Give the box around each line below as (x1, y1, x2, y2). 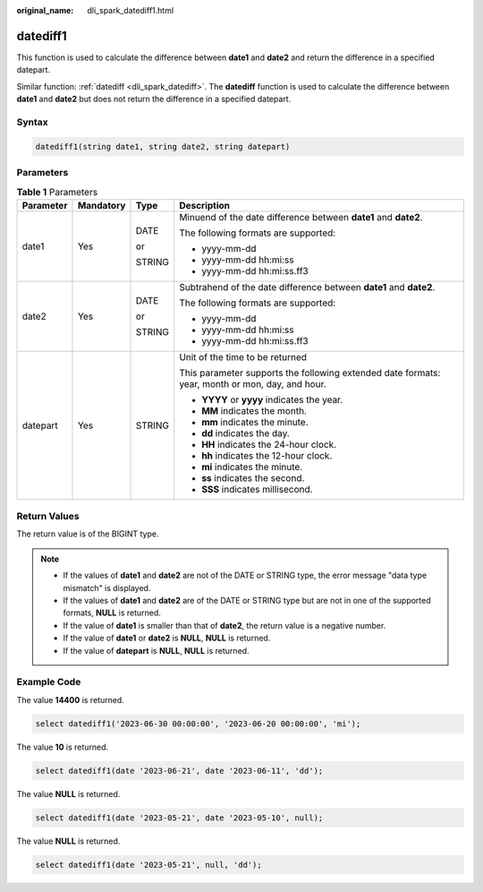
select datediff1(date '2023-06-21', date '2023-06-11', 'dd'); (35, 766, 324, 776)
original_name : (16, 5, 74, 15)
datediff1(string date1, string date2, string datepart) (35, 142, 291, 151)
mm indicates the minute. (201, 416, 309, 428)
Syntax (16, 116, 48, 128)
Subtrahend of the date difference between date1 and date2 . (179, 280, 436, 293)
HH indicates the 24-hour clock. (201, 438, 337, 450)
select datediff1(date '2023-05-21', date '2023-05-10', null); (35, 812, 324, 823)
